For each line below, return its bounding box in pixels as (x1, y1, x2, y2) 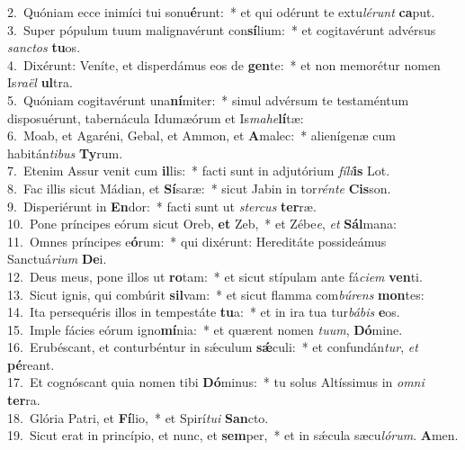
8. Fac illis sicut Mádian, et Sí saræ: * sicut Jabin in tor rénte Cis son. (7, 178, 391, 197)
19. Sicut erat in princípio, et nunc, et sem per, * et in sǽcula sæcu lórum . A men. (7, 426, 459, 445)
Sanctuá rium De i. (7, 249, 107, 268)
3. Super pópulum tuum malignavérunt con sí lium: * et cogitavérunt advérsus (7, 20, 436, 39)
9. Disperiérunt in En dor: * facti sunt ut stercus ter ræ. (7, 196, 317, 215)
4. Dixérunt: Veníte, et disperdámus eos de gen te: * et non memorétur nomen (7, 55, 441, 74)
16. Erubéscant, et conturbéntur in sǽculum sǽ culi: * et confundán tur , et (7, 337, 418, 356)
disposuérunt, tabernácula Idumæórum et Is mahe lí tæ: (7, 108, 304, 127)
